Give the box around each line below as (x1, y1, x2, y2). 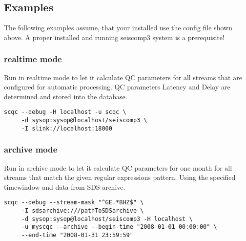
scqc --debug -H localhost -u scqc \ (4, 109, 126, 116)
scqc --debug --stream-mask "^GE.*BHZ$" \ (4, 199, 144, 206)
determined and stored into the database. (4, 91, 127, 101)
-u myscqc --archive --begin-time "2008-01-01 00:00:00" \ (21, 223, 217, 231)
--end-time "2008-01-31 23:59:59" (21, 231, 133, 239)
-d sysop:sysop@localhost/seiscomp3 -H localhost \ (21, 215, 193, 222)
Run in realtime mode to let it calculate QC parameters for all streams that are (4, 72, 242, 82)
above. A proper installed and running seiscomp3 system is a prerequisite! (4, 32, 225, 42)
